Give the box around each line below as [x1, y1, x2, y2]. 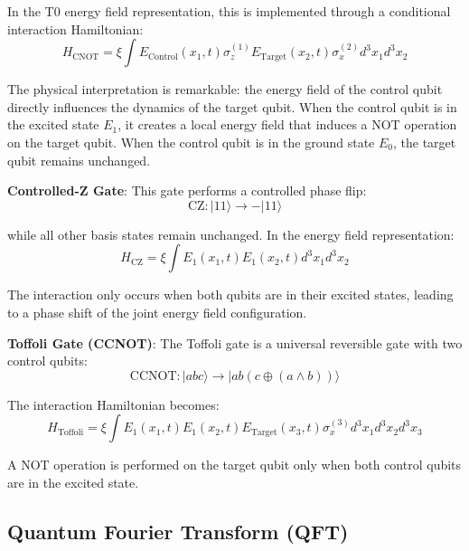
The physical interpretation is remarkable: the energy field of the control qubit [7, 80, 443, 99]
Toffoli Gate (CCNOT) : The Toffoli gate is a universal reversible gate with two [7, 333, 463, 352]
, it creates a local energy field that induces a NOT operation [117, 115, 457, 134]
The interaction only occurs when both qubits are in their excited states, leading [7, 285, 454, 304]
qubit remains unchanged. [7, 150, 151, 169]
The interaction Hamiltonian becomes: [7, 394, 220, 413]
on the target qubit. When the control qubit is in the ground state [7, 132, 375, 151]
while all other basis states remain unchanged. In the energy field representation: [7, 224, 455, 243]
